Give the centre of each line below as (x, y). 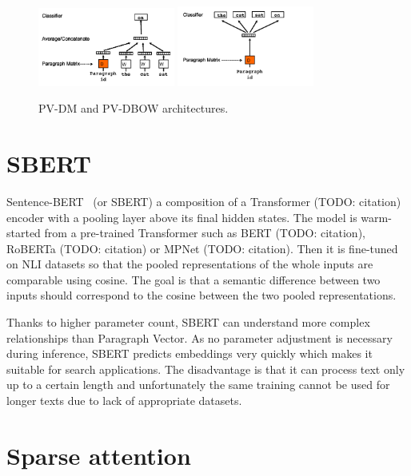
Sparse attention (99, 455)
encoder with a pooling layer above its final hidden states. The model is (182, 217)
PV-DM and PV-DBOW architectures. (134, 108)
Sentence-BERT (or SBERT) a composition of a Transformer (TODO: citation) (204, 201)
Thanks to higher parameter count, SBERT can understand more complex (188, 322)
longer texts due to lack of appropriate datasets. (124, 401)
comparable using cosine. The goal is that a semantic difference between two (194, 279)
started (24, 233)
